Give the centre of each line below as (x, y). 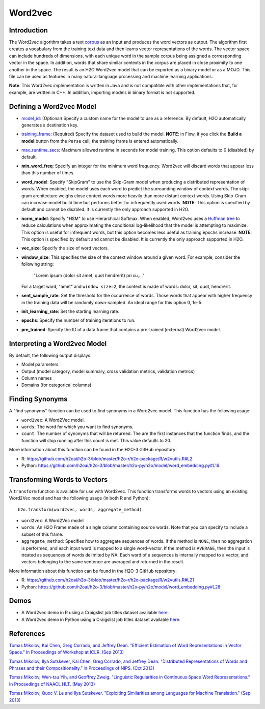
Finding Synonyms (38, 399)
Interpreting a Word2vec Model (58, 344)
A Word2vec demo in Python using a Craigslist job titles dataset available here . (101, 619)
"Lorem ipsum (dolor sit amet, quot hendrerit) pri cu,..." (89, 275)
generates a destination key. (50, 125)
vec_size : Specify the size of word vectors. (65, 248)
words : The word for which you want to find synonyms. (77, 427)
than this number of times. (48, 173)
